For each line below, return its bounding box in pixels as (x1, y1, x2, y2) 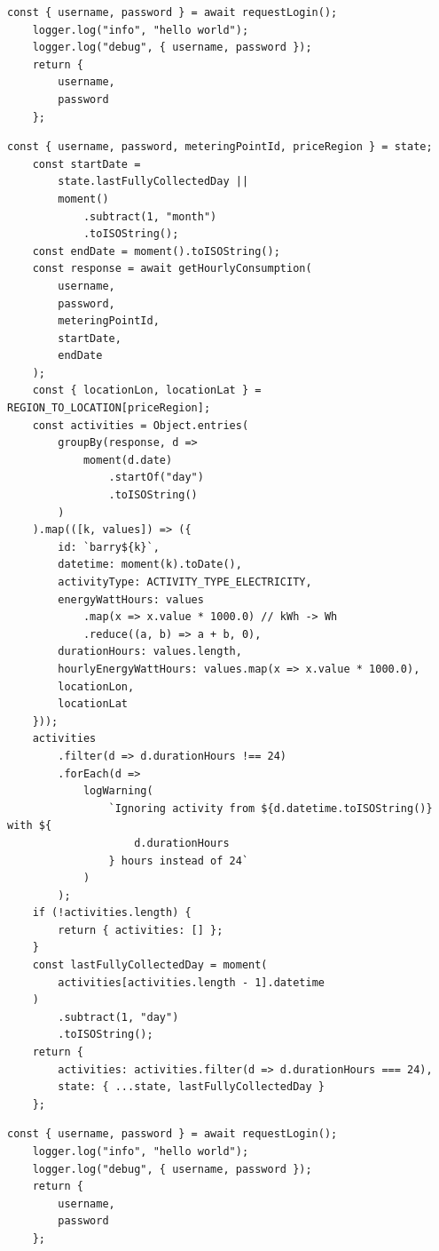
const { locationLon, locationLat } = (32, 384, 262, 397)
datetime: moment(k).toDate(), (58, 558, 242, 571)
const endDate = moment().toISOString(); (32, 244, 280, 258)
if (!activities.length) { (32, 906, 192, 920)
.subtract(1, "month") (82, 210, 217, 223)
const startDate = (32, 157, 141, 171)
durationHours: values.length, (58, 645, 242, 658)
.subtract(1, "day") (58, 1010, 179, 1024)
